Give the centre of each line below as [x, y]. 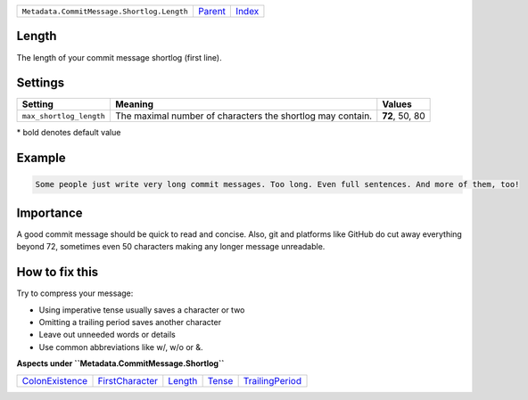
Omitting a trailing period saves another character [130, 322]
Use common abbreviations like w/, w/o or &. [121, 347]
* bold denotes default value [69, 133]
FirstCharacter [128, 380]
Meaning [134, 104]
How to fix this [58, 272]
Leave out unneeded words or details [107, 335]
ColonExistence [55, 380]
